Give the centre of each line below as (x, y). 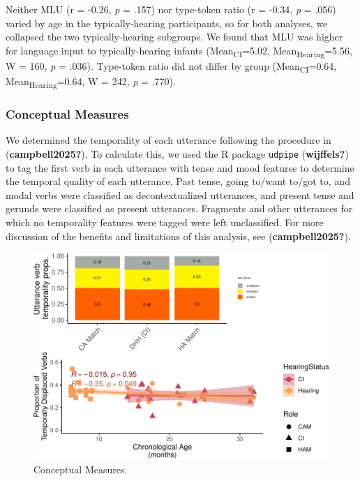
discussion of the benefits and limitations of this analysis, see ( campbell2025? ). (178, 236)
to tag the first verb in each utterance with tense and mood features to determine (180, 167)
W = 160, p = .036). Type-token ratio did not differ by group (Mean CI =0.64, (171, 66)
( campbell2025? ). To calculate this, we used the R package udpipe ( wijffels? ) (177, 153)
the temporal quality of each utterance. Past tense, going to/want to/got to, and (178, 181)
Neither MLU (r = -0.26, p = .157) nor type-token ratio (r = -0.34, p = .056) (171, 9)
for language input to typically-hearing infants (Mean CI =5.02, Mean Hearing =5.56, (179, 51)
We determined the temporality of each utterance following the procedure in (168, 140)
